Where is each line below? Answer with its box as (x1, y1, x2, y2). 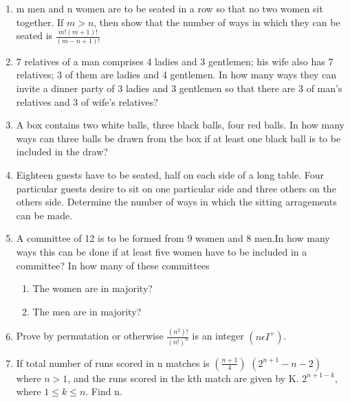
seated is (16, 28, 53, 43)
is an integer (192, 328, 244, 343)
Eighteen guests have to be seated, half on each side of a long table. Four (16, 167, 324, 181)
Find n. (91, 384, 122, 399)
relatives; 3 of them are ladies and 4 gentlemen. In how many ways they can (16, 67, 337, 82)
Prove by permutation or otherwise (16, 328, 164, 343)
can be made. (16, 208, 73, 222)
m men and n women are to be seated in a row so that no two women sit (16, 1, 323, 15)
